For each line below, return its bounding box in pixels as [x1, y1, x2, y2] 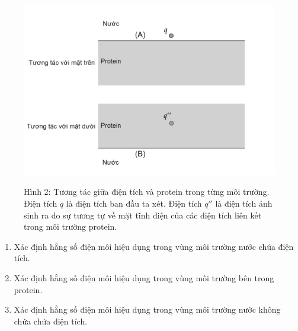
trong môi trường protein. [24, 220, 117, 233]
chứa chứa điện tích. [14, 314, 88, 327]
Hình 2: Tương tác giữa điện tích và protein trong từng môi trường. [24, 185, 270, 198]
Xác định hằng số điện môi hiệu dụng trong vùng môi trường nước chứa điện [14, 240, 294, 252]
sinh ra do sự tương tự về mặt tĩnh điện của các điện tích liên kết [24, 208, 262, 221]
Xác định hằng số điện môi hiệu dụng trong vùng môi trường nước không [14, 303, 281, 316]
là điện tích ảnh [215, 197, 273, 209]
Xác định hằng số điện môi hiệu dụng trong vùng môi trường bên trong [14, 271, 274, 284]
